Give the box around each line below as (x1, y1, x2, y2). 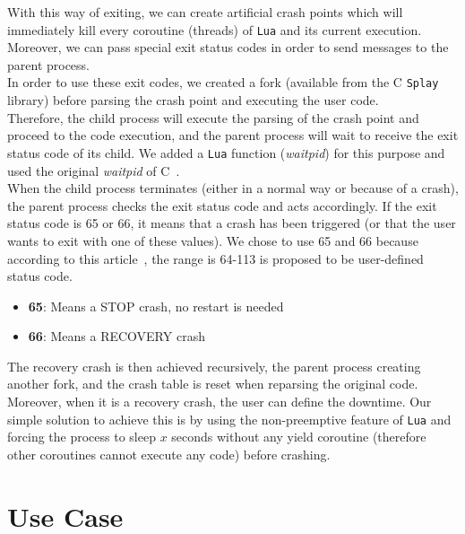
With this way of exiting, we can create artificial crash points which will (7, 3, 403, 21)
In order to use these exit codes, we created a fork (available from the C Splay (7, 73, 439, 92)
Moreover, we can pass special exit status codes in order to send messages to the (7, 38, 449, 57)
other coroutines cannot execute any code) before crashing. (7, 444, 331, 463)
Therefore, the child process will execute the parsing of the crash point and (7, 108, 419, 127)
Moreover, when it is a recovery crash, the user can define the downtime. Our (7, 392, 432, 411)
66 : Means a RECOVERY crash (28, 327, 205, 346)
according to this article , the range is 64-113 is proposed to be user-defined (7, 249, 424, 267)
